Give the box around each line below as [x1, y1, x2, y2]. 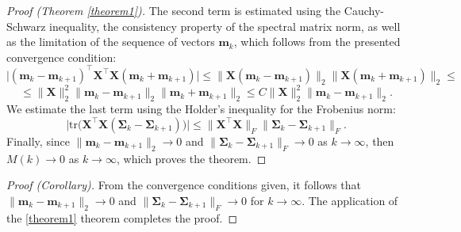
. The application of [302, 192, 398, 208]
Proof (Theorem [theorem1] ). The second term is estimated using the [6, 2, 341, 18]
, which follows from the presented [233, 33, 401, 50]
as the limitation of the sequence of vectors [6, 33, 215, 50]
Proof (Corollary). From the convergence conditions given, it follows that [6, 177, 362, 193]
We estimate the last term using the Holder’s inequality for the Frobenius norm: [6, 101, 396, 117]
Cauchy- [344, 2, 384, 18]
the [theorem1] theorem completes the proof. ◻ [6, 209, 238, 226]
